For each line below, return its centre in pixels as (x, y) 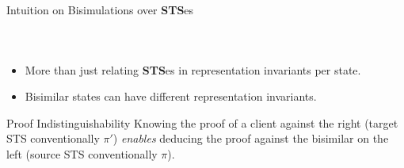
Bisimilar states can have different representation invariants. (171, 96)
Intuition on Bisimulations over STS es (100, 10)
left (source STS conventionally (82, 153)
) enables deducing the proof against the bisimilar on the (251, 138)
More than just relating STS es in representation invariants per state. (193, 69)
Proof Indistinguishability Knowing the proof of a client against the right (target (202, 122)
